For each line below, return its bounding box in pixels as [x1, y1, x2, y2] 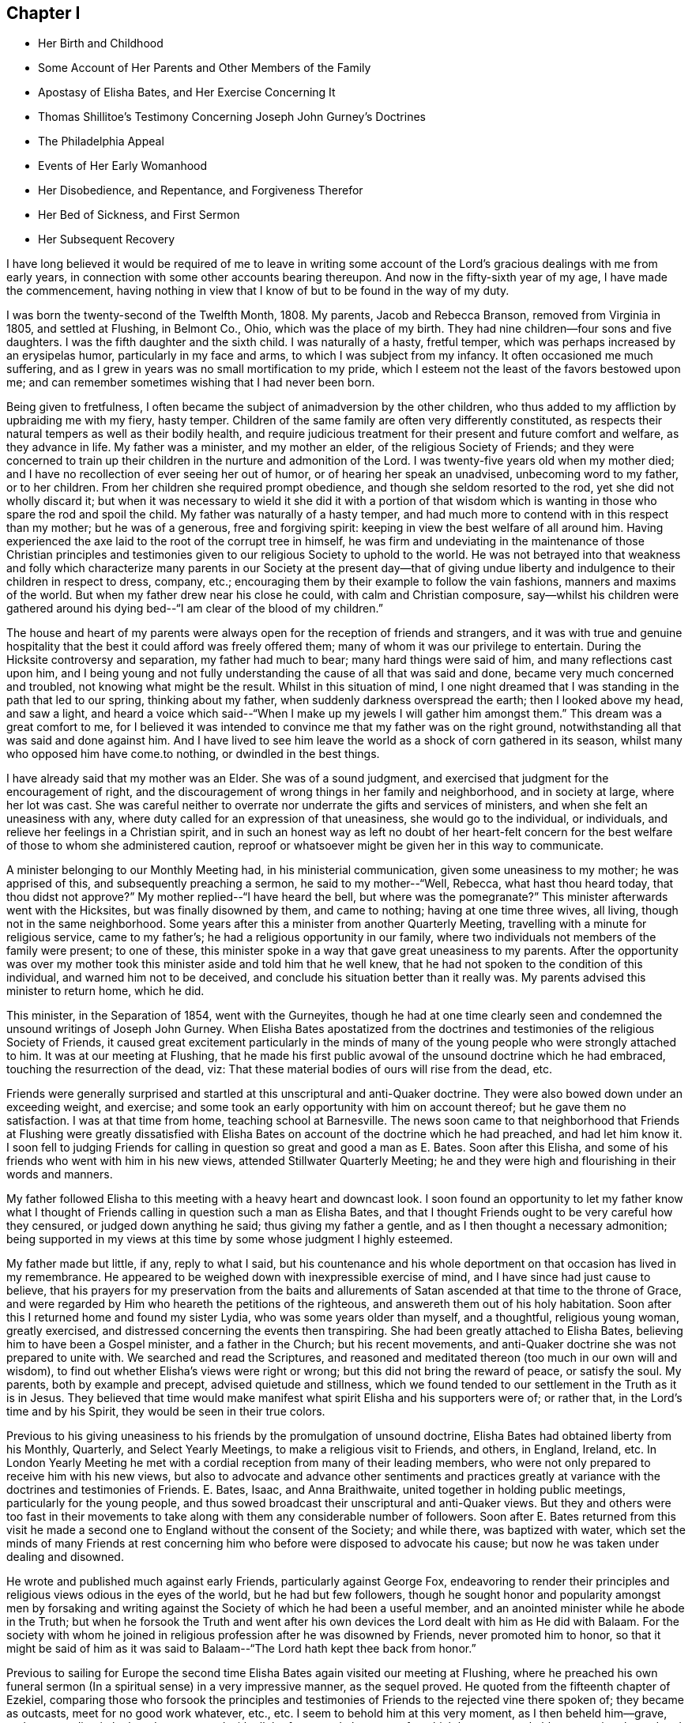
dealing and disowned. [6, 1550, 124, 1564]
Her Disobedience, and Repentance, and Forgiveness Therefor [38, 183, 363, 198]
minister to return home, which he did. [6, 984, 205, 998]
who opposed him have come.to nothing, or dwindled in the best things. [6, 747, 380, 761]
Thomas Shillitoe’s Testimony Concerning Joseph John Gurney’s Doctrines [38, 110, 426, 124]
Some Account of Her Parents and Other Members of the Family [38, 61, 371, 75]
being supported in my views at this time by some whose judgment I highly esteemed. [6, 1232, 453, 1246]
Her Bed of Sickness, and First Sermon [38, 208, 240, 222]
